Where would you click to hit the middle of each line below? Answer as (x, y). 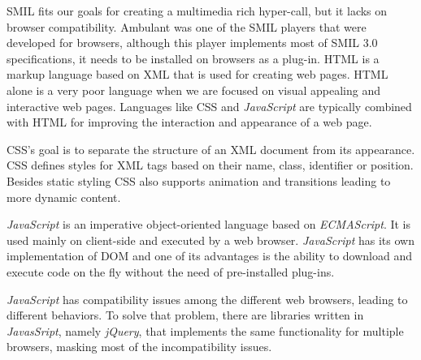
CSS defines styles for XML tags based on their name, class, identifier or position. (210, 165)
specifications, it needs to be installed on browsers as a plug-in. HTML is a (193, 58)
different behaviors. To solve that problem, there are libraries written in (185, 315)
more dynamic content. (64, 197)
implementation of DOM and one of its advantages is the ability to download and (210, 256)
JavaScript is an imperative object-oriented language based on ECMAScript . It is (209, 224)
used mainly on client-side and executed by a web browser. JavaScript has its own (210, 240)
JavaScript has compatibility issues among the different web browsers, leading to (207, 299)
